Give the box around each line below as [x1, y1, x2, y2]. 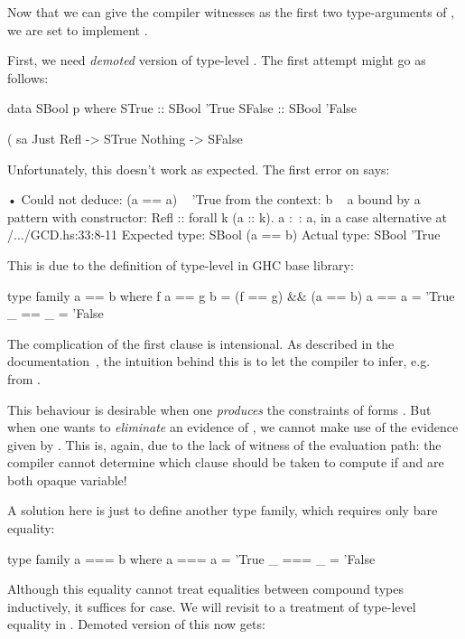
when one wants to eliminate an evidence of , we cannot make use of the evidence [7, 418, 459, 437]
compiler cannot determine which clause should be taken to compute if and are [7, 453, 444, 472]
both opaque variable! [7, 470, 127, 489]
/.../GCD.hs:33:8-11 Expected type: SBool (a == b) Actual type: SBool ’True [7, 225, 441, 244]
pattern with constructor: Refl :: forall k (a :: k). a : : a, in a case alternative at [7, 207, 448, 226]
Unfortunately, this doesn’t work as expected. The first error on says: [7, 159, 390, 178]
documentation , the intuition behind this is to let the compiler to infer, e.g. [7, 352, 431, 371]
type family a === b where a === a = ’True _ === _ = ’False [7, 549, 376, 568]
